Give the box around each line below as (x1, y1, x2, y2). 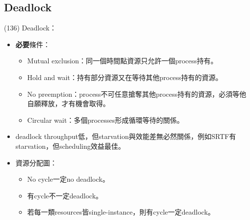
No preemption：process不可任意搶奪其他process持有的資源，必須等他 (27, 88, 247, 99)
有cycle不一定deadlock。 (27, 190, 103, 200)
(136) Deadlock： (4, 23, 56, 33)
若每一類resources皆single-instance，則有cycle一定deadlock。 (27, 207, 215, 217)
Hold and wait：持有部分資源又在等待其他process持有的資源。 (27, 72, 222, 82)
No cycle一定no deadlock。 (27, 174, 110, 184)
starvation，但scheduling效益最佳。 (15, 140, 125, 151)
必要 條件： (15, 39, 50, 49)
